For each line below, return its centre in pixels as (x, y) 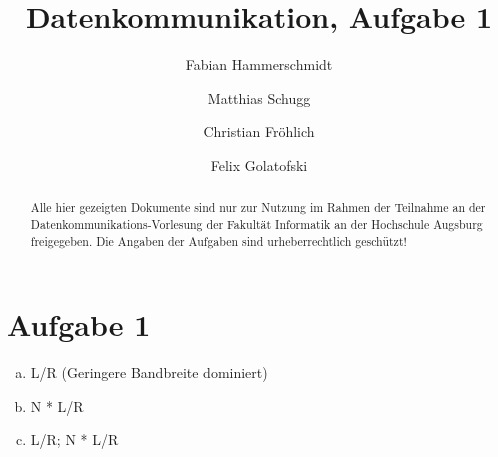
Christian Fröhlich (259, 131)
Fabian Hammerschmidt (259, 64)
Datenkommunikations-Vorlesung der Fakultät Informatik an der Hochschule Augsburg (256, 223)
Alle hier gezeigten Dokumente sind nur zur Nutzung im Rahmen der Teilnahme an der (258, 207)
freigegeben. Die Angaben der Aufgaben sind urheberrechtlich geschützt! (218, 240)
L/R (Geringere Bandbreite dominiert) (149, 372)
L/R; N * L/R (74, 439)
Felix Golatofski (259, 164)
